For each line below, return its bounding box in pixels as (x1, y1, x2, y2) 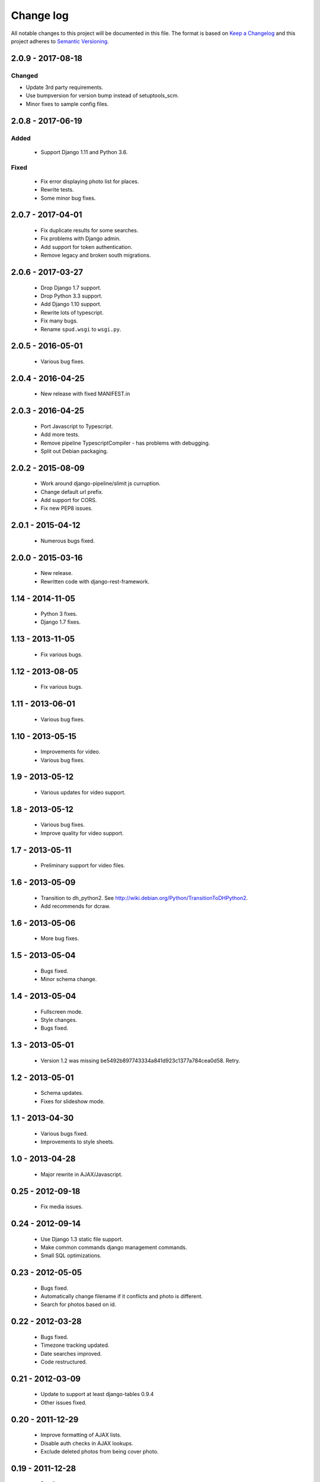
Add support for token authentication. (40, 243, 133, 250)
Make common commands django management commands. (40, 1244, 187, 1251)
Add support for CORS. (40, 497, 97, 504)
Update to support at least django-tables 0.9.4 (40, 1391, 154, 1398)
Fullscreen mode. (40, 1008, 83, 1015)
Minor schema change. (40, 976, 97, 983)
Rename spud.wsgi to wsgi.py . (40, 325, 121, 333)
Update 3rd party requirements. (25, 84, 104, 91)
